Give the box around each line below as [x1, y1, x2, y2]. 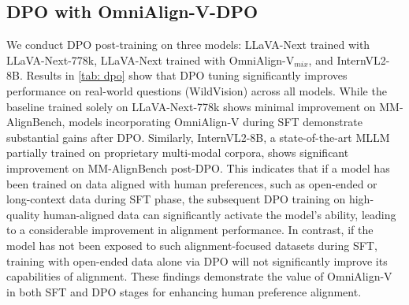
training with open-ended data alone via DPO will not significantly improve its [6, 252, 388, 269]
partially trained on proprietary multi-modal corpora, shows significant [6, 144, 349, 161]
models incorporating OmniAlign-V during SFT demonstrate [69, 113, 363, 130]
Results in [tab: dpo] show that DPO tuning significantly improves [26, 67, 348, 84]
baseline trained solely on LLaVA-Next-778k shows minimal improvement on [6, 98, 376, 114]
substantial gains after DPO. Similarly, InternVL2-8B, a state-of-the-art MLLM [6, 128, 390, 145]
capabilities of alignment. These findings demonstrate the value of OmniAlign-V [6, 268, 392, 285]
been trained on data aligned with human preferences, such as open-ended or [6, 175, 377, 192]
